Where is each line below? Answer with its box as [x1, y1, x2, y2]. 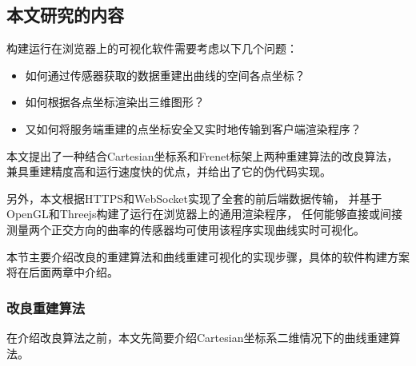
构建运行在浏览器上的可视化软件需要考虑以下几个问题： [6, 40, 298, 57]
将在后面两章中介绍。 [6, 264, 118, 280]
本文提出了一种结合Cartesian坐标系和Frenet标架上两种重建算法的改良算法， [6, 147, 398, 164]
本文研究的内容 [6, 2, 124, 27]
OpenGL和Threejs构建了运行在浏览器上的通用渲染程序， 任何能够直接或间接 [6, 205, 403, 222]
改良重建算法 [6, 297, 86, 317]
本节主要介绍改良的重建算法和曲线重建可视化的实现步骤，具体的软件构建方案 [6, 248, 410, 265]
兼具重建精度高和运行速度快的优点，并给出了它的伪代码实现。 [6, 163, 331, 180]
